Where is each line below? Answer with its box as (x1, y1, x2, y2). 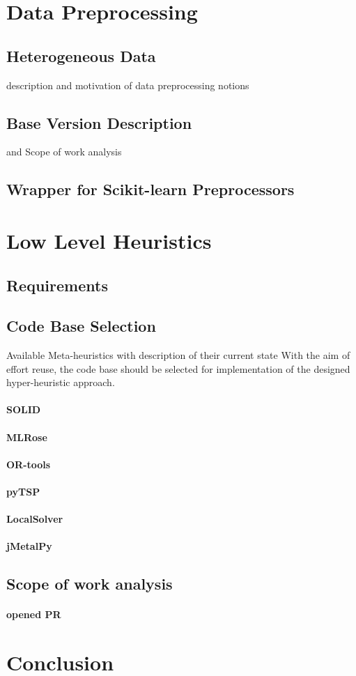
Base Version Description (6, 112, 192, 133)
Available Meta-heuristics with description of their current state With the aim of (6, 348, 350, 362)
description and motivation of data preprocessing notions (6, 77, 249, 92)
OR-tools (6, 456, 51, 471)
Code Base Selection (6, 315, 156, 337)
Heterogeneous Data (6, 45, 156, 66)
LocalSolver (6, 512, 63, 526)
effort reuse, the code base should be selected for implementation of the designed (6, 361, 350, 376)
